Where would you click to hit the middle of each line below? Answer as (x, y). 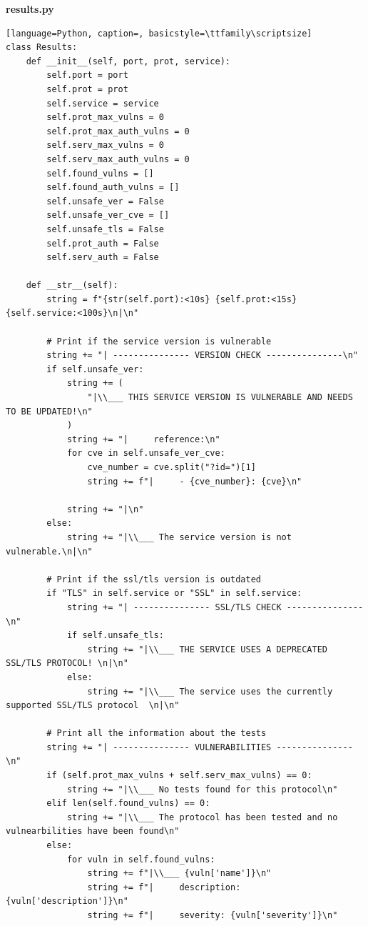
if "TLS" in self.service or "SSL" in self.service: (174, 593)
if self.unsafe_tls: (115, 636)
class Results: (42, 48)
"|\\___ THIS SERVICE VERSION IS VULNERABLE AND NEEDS (220, 398)
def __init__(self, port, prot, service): (128, 61)
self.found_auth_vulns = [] (113, 188)
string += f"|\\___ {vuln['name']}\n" (179, 873)
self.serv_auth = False (103, 258)
